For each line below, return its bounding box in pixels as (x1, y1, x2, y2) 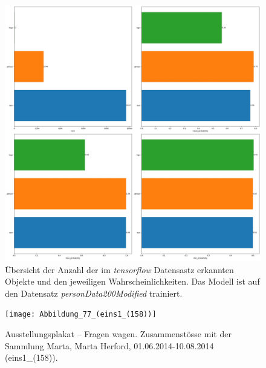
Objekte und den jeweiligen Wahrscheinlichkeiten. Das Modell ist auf (5, 275, 260, 288)
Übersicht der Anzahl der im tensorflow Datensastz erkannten (5, 263, 234, 276)
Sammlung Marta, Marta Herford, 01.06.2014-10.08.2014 (5, 339, 214, 352)
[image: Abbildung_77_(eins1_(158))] (5, 310, 157, 319)
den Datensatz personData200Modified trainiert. (5, 286, 183, 299)
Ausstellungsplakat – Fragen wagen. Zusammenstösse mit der (5, 328, 232, 340)
